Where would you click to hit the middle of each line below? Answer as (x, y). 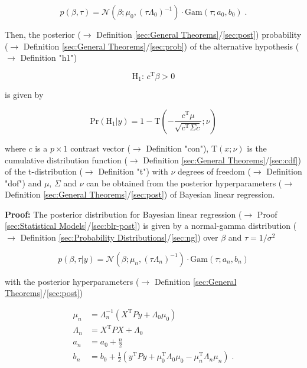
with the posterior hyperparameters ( (72, 281)
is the (257, 148)
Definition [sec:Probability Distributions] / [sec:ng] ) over (119, 237)
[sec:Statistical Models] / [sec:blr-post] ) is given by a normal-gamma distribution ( (151, 226)
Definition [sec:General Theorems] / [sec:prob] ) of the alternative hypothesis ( (161, 46)
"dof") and (23, 183)
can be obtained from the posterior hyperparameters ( (184, 183)
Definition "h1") (49, 57)
